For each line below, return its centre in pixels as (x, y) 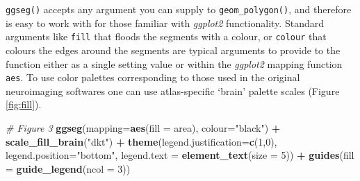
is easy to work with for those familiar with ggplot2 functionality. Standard (165, 23)
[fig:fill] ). (24, 104)
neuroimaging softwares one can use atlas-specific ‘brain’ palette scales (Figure (173, 90)
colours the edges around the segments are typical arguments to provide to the (173, 50)
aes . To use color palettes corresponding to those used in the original (153, 77)
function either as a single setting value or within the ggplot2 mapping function (174, 63)
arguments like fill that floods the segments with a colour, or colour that (166, 36)
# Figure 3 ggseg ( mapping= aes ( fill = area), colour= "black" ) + (143, 127)
